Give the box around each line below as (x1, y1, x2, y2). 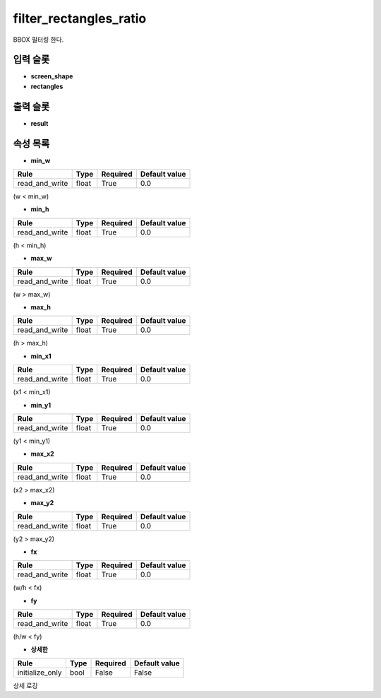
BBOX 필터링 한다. (13, 35, 64, 44)
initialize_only (17, 668, 62, 678)
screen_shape (30, 72, 73, 81)
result (30, 119, 49, 127)
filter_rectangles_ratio (13, 11, 147, 26)
